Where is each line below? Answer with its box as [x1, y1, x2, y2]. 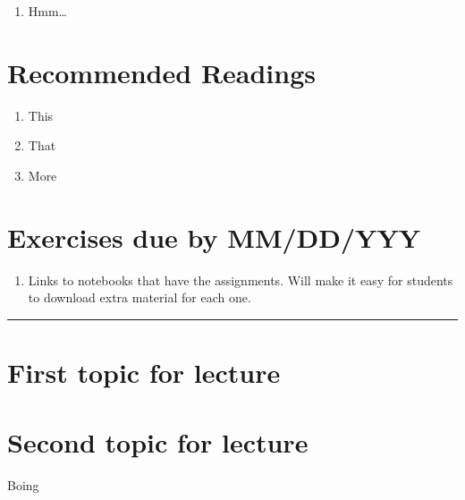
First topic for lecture [7, 354, 281, 390]
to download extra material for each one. [28, 288, 251, 307]
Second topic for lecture [7, 424, 309, 461]
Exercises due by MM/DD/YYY [7, 218, 421, 255]
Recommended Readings [7, 54, 316, 90]
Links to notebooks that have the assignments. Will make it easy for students [28, 270, 453, 289]
